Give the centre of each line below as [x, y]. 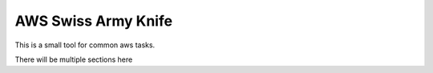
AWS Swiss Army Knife [93, 21]
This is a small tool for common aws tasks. [85, 45]
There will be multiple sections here [74, 59]
